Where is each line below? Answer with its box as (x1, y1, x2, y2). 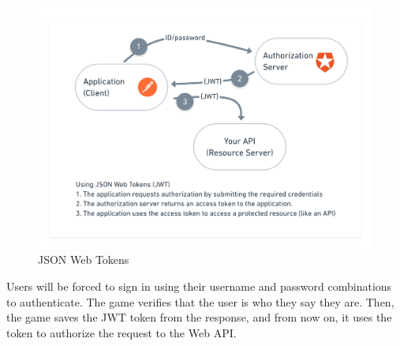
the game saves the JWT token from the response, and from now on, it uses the (6, 309, 392, 325)
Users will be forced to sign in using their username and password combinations (6, 278, 392, 294)
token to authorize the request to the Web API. (6, 324, 237, 340)
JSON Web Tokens (38, 251, 129, 268)
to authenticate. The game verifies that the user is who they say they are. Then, (6, 293, 394, 310)
